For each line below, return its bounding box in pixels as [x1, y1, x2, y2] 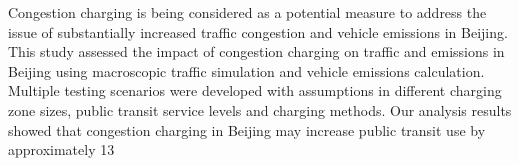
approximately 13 [8, 139, 115, 160]
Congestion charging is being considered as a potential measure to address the [8, 2, 487, 22]
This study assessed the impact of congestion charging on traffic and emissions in [8, 41, 505, 62]
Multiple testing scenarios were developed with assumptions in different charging [8, 80, 502, 101]
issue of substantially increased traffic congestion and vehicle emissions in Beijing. [8, 21, 508, 42]
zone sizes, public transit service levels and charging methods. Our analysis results [8, 99, 512, 120]
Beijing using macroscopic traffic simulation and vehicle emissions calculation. [8, 60, 485, 81]
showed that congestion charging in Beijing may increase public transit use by [8, 119, 486, 140]
